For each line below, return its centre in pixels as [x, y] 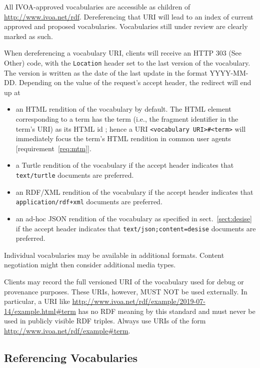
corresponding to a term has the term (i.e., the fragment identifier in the [127, 119]
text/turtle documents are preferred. [75, 175]
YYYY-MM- [229, 72]
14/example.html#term [40, 311]
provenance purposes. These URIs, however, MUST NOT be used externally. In [126, 291]
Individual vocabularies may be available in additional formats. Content [114, 255]
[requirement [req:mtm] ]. [53, 148]
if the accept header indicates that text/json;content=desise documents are [136, 228]
